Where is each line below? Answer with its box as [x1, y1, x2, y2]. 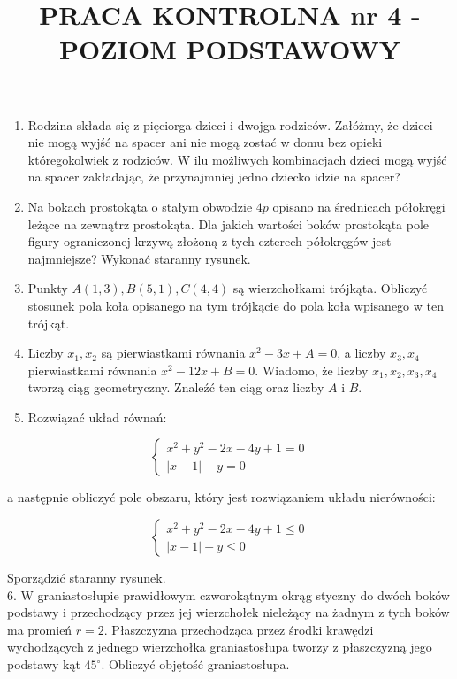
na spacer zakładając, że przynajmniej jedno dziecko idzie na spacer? [27, 167, 400, 186]
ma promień [7, 620, 72, 638]
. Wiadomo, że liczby [255, 360, 369, 379]
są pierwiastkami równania [101, 343, 246, 362]
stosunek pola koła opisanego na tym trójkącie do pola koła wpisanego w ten [27, 296, 444, 314]
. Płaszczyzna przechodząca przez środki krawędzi [103, 620, 374, 638]
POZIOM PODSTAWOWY [58, 31, 401, 67]
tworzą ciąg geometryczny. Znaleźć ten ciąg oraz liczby [27, 378, 324, 397]
